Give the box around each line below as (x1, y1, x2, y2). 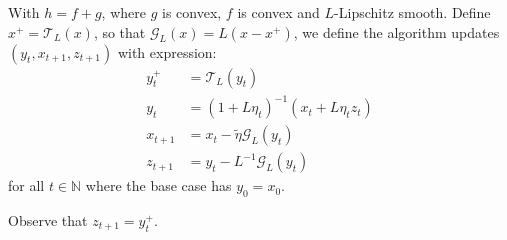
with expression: (117, 41, 217, 62)
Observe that (8, 210, 88, 231)
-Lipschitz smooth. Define (334, 2, 491, 22)
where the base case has (85, 175, 232, 196)
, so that (93, 21, 146, 42)
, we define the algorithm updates (293, 21, 500, 42)
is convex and (237, 2, 320, 22)
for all (8, 175, 45, 196)
